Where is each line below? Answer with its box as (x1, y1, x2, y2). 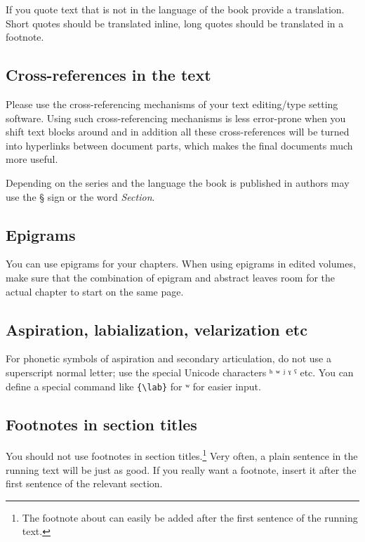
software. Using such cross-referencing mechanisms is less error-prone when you (6, 110, 346, 125)
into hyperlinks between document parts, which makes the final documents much (6, 138, 353, 152)
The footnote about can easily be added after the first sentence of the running (22, 510, 358, 524)
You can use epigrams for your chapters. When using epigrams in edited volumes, (6, 256, 356, 271)
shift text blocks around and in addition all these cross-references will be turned (6, 124, 350, 139)
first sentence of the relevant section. (6, 476, 163, 491)
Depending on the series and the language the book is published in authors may (6, 175, 350, 190)
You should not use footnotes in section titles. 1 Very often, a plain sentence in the (6, 447, 358, 463)
